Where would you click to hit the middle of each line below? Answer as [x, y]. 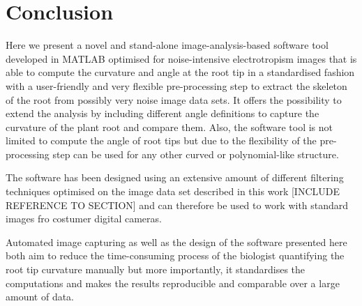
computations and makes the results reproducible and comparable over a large [173, 283]
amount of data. [40, 297]
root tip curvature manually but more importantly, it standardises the [156, 269]
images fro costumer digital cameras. [84, 219]
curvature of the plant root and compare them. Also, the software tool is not [169, 127]
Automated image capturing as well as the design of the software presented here [176, 242]
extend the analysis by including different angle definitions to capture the [163, 113]
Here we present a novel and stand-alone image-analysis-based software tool [167, 45]
